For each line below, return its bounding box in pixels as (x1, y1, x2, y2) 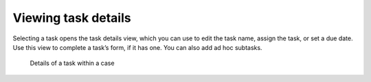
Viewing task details (12, 10, 131, 25)
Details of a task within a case (30, 59, 115, 68)
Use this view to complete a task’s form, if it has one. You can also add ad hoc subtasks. (12, 43, 262, 51)
